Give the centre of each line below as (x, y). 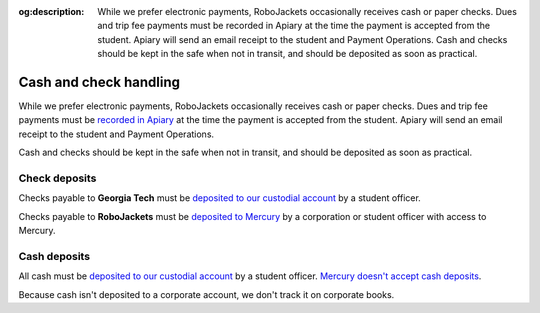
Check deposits (57, 178)
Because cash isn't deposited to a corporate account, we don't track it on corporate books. (206, 294)
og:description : (51, 11)
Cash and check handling (99, 81)
